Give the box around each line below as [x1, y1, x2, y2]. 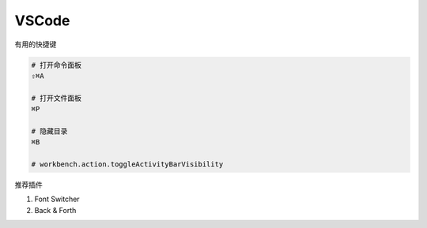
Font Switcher [34, 194, 80, 204]
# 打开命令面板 [31, 60, 82, 69]
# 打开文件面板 [31, 93, 82, 103]
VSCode [14, 12, 70, 29]
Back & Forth [34, 205, 77, 215]
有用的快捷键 [14, 39, 57, 49]
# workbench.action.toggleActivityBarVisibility [31, 160, 224, 169]
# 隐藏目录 [31, 126, 68, 136]
